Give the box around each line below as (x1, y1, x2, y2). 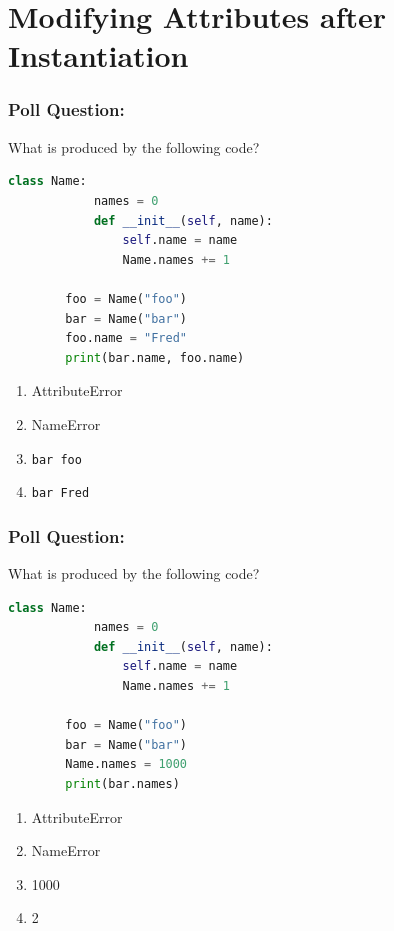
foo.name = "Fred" (65, 331, 187, 346)
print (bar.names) (65, 776, 180, 791)
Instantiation (8, 35, 189, 76)
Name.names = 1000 (65, 757, 188, 772)
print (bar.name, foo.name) (65, 350, 245, 365)
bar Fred (31, 486, 90, 501)
